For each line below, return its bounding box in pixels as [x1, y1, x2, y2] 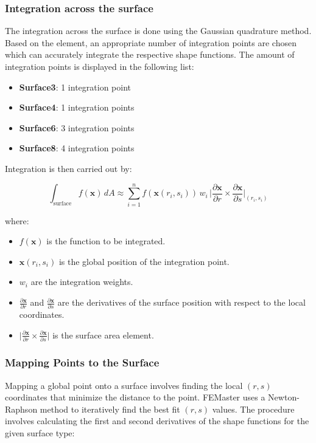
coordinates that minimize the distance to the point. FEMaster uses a [5, 391, 265, 404]
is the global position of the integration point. [58, 255, 230, 267]
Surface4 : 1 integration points [19, 101, 135, 114]
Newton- [268, 391, 300, 404]
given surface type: [5, 426, 75, 439]
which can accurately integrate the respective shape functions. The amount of [5, 48, 295, 61]
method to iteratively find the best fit [40, 402, 180, 415]
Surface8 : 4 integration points [19, 142, 135, 154]
